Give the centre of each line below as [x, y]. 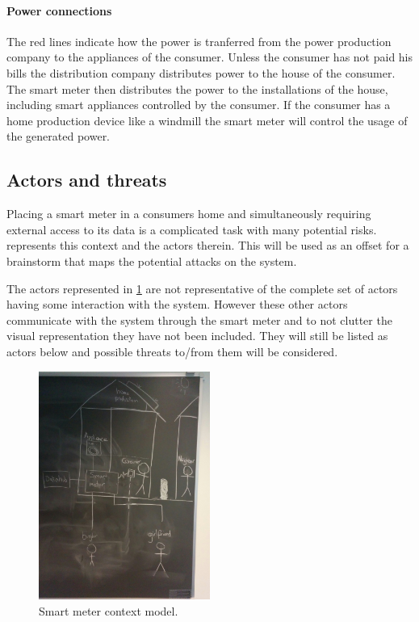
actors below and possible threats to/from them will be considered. [172, 351]
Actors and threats [87, 180]
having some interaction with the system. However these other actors [177, 304]
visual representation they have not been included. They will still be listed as [197, 336]
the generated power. [59, 136]
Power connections [59, 10]
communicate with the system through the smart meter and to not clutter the [199, 319]
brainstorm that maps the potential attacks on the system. [152, 261]
